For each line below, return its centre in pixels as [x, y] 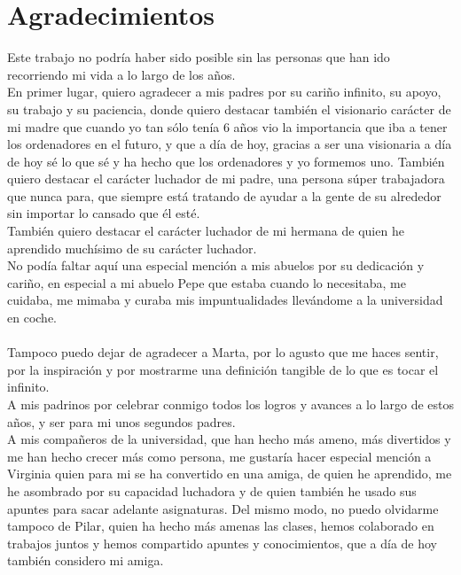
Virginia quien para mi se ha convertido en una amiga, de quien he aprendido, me [230, 474]
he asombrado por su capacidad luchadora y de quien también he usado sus [212, 490]
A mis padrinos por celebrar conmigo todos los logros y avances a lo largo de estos [231, 404]
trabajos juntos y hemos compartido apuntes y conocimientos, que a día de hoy [223, 543]
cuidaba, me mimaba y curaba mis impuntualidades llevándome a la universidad [225, 300]
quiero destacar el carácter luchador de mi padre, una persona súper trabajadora [226, 179]
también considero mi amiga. [86, 560]
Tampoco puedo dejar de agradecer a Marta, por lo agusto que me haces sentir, [223, 352]
